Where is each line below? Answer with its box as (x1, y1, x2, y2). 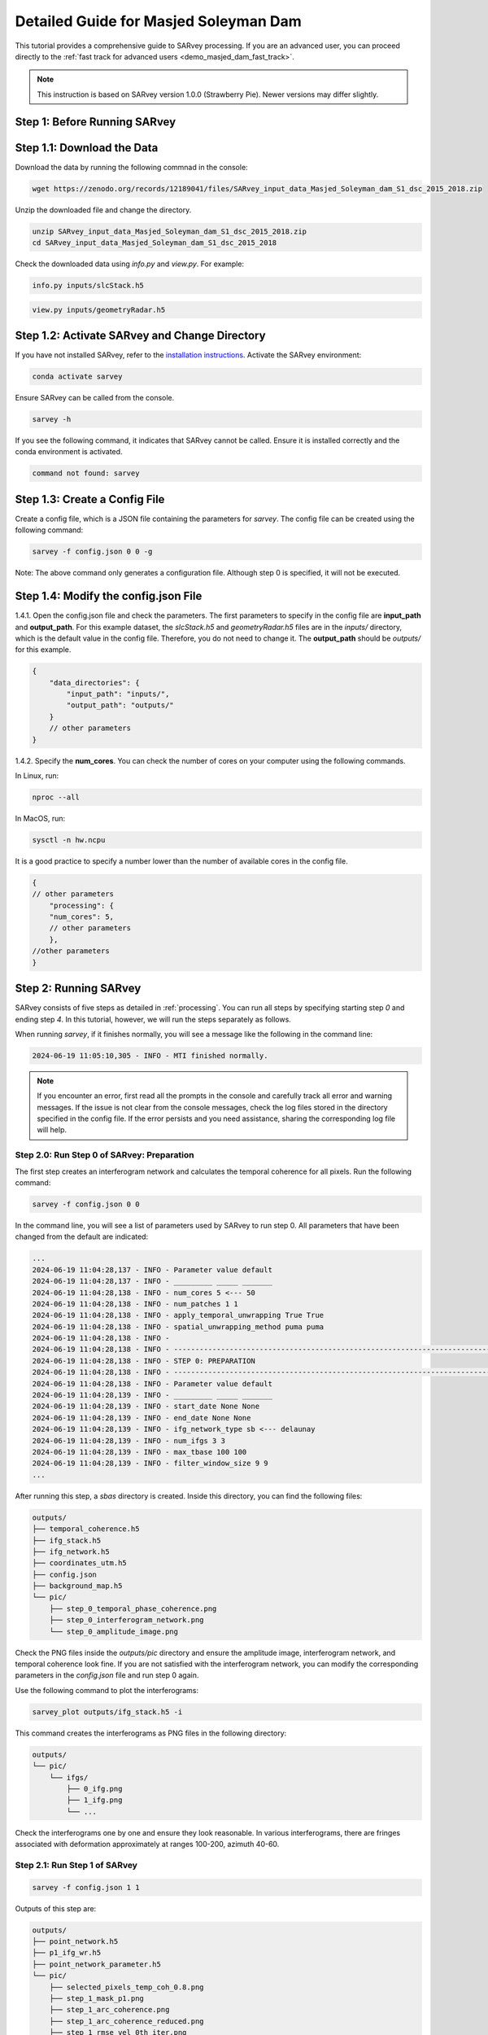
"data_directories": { (49, 678, 140, 687)
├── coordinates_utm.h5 (32, 1559, 128, 1568)
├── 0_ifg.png (66, 1783, 123, 1793)
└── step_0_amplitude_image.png (49, 1626, 179, 1636)
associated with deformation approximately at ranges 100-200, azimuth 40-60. (15, 1840, 280, 1849)
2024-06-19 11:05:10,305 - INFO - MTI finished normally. (32, 1051, 268, 1060)
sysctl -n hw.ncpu (32, 835, 106, 844)
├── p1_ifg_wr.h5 (32, 1948, 102, 1958)
